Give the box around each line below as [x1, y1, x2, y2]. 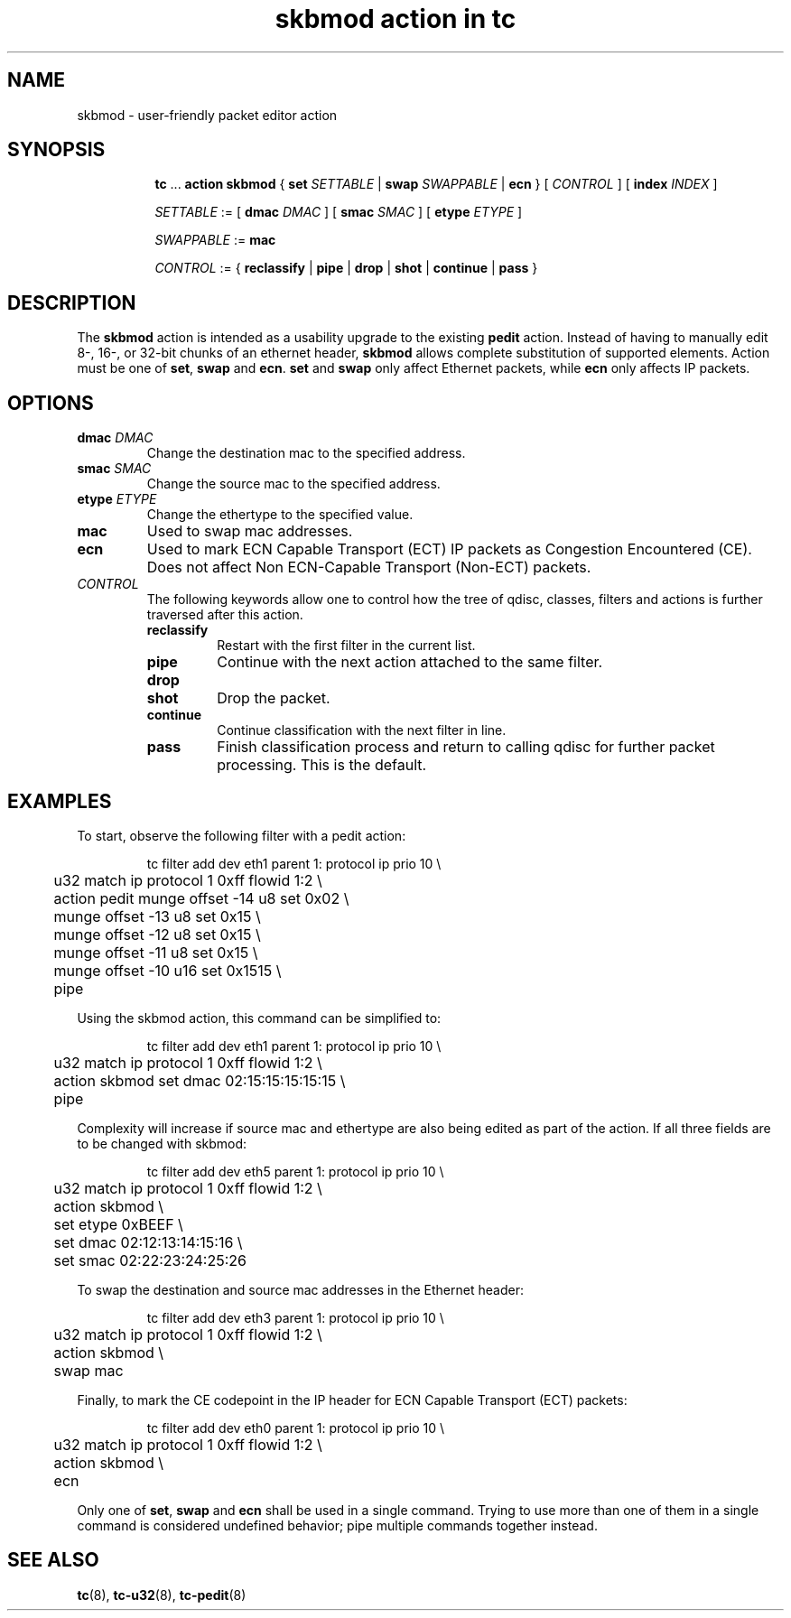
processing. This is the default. [217, 756, 427, 775]
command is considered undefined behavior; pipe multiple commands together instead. [77, 1517, 598, 1533]
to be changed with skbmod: [77, 1135, 247, 1151]
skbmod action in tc [275, 4, 516, 34]
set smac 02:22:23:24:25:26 [53, 1251, 247, 1269]
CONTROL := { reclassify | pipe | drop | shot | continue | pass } [154, 260, 538, 276]
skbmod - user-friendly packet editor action [77, 107, 338, 123]
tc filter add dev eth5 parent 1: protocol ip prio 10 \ [146, 1163, 444, 1179]
